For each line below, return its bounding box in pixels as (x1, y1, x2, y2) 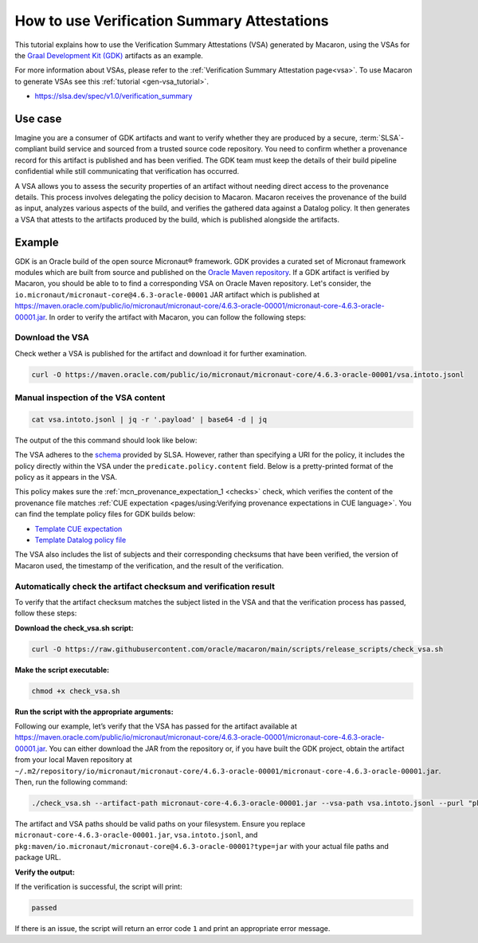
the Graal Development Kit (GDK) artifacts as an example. (14, 50, 203, 60)
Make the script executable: (14, 665, 110, 674)
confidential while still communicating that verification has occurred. (14, 167, 240, 176)
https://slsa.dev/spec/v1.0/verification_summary (34, 92, 193, 101)
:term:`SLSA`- (358, 133, 405, 143)
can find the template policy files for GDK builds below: (14, 509, 196, 519)
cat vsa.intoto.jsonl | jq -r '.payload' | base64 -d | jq (31, 415, 267, 424)
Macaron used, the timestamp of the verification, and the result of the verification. (14, 560, 284, 570)
